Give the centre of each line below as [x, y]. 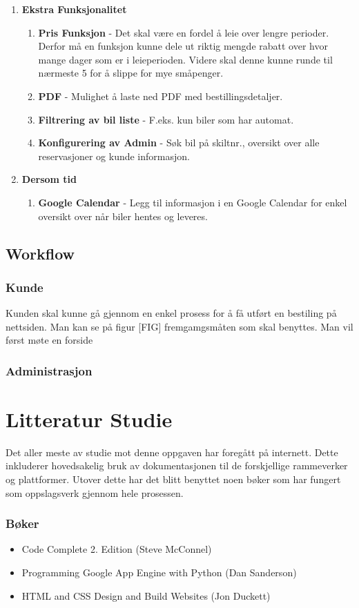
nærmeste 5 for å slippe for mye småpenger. [131, 73]
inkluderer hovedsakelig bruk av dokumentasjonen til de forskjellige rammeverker [177, 465]
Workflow [40, 253]
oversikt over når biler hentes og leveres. [123, 216]
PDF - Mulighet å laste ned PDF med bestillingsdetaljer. [161, 96]
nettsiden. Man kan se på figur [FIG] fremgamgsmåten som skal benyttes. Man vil [179, 326]
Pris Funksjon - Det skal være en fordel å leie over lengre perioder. [184, 32]
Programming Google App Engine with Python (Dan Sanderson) [159, 572]
